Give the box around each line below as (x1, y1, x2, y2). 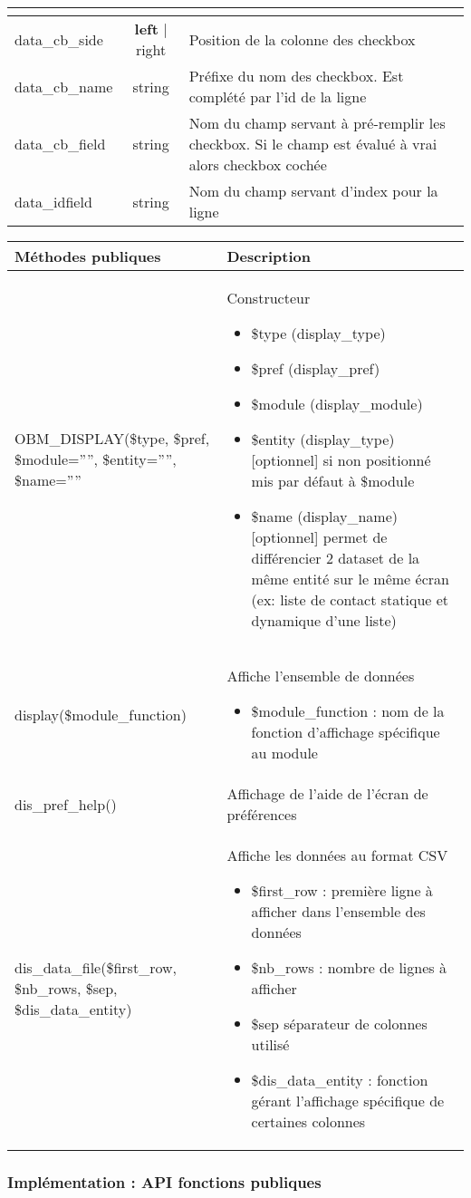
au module (251, 742, 318, 763)
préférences (226, 804, 297, 825)
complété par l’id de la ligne (188, 86, 367, 107)
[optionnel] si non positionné (251, 449, 431, 470)
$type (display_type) (251, 323, 386, 343)
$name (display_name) (251, 506, 399, 527)
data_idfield (14, 190, 92, 212)
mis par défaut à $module (251, 470, 415, 491)
